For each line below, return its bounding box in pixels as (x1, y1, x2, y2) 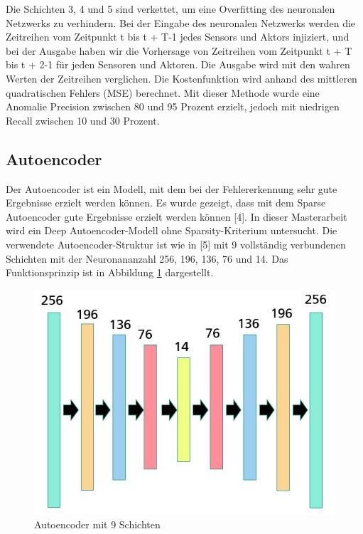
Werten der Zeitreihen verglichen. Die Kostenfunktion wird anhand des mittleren (6, 70, 357, 85)
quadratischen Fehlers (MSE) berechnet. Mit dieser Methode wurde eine (6, 85, 320, 100)
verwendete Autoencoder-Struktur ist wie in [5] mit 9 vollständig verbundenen (6, 236, 346, 251)
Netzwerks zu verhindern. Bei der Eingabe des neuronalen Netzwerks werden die (6, 15, 356, 30)
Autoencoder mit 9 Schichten (34, 517, 161, 532)
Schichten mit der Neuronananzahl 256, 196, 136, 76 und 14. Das (6, 251, 288, 266)
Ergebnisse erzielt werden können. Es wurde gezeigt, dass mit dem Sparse (6, 195, 326, 210)
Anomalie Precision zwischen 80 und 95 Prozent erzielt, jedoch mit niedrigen (6, 99, 340, 114)
